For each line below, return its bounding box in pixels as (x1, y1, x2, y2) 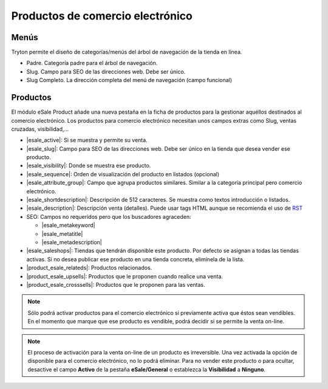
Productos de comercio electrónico (11, 9, 193, 22)
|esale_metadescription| (41, 239, 103, 246)
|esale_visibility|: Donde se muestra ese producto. (26, 162, 151, 170)
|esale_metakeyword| (41, 222, 95, 229)
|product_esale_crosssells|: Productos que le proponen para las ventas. (26, 281, 206, 288)
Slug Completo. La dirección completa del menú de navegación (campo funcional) (26, 77, 233, 84)
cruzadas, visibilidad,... (11, 125, 69, 133)
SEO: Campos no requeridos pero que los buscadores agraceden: (26, 213, 191, 220)
